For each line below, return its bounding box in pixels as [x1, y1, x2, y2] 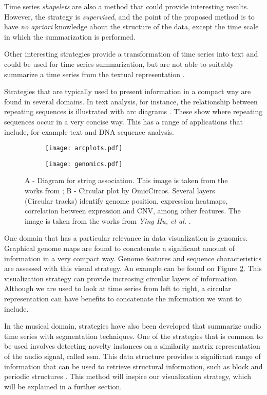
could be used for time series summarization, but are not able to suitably [4, 58, 234, 69]
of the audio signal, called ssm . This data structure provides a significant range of [4, 350, 261, 361]
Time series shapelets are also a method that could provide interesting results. [4, 1, 249, 11]
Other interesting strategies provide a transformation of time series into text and [4, 48, 258, 59]
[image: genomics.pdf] [45, 160, 123, 168]
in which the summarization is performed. [4, 31, 136, 42]
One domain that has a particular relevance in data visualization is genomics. [4, 232, 248, 243]
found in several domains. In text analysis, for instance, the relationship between [4, 96, 258, 106]
